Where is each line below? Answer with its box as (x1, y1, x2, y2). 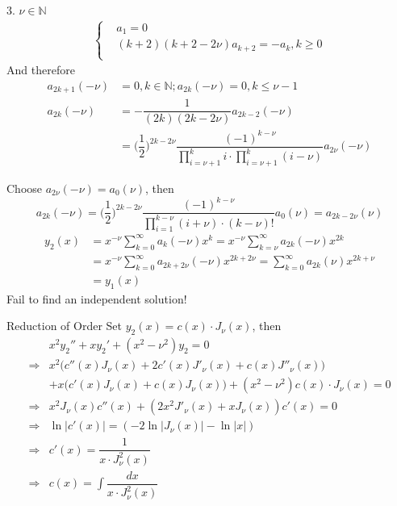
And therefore (6, 61, 75, 78)
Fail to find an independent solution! (6, 290, 187, 307)
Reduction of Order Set (6, 317, 123, 334)
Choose (6, 180, 43, 197)
